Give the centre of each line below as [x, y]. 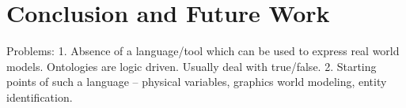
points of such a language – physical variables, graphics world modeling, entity [197, 82]
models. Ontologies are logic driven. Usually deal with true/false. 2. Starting [192, 66]
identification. [40, 97]
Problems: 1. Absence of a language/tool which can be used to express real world [203, 51]
